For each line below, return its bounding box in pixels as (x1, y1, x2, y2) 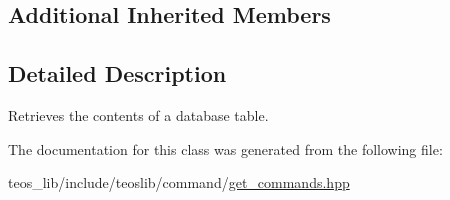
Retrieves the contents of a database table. (8, 104, 269, 125)
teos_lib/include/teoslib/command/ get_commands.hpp (8, 172, 350, 193)
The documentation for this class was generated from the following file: (8, 138, 443, 159)
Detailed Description (8, 58, 227, 89)
